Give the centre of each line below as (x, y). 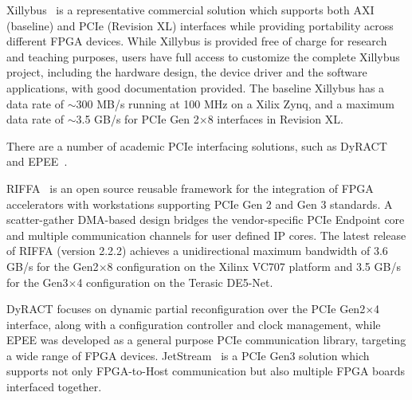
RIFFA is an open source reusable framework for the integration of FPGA (190, 188)
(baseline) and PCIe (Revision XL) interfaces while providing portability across (200, 25)
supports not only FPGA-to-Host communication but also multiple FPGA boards (206, 371)
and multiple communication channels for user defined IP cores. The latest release (206, 235)
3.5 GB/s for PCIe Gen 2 (137, 119)
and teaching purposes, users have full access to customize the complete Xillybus (203, 56)
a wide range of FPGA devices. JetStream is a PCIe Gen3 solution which (188, 355)
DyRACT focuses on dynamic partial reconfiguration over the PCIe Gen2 (186, 309)
